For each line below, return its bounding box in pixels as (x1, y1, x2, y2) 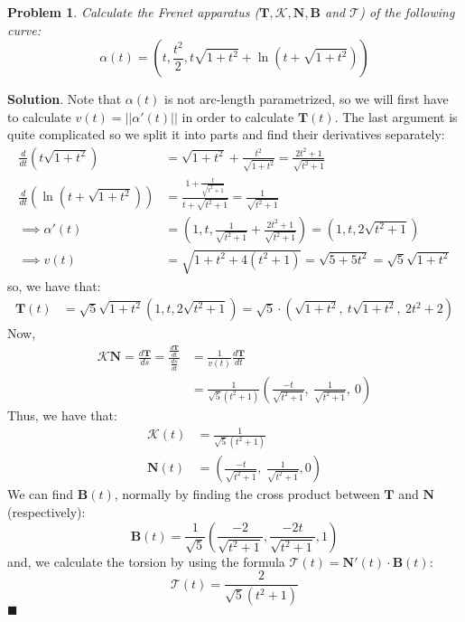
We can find (7, 485, 74, 504)
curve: (7, 20, 42, 39)
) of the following (359, 3, 455, 21)
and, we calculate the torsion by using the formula (7, 551, 285, 570)
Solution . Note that (7, 90, 122, 108)
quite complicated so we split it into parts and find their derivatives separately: (7, 125, 445, 144)
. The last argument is (334, 107, 458, 126)
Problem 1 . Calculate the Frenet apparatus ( (7, 3, 260, 21)
